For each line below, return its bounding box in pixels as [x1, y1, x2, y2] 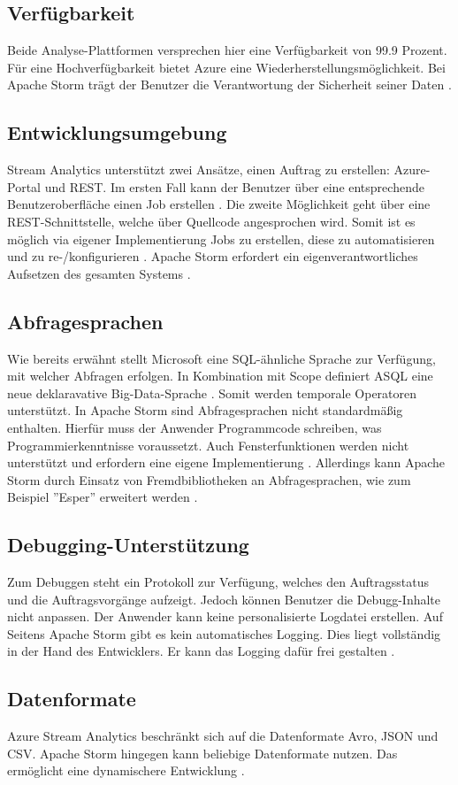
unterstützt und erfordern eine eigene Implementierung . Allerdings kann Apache [7, 453, 446, 472]
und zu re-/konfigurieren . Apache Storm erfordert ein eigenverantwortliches [7, 247, 418, 266]
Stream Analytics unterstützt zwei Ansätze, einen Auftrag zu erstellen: [7, 160, 390, 179]
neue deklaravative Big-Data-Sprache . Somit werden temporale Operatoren [7, 383, 417, 402]
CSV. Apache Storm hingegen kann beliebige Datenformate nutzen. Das [7, 743, 398, 762]
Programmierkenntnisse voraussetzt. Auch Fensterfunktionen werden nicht [7, 435, 409, 454]
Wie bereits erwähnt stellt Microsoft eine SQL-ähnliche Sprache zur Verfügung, [7, 349, 436, 367]
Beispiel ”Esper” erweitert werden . [7, 488, 198, 506]
